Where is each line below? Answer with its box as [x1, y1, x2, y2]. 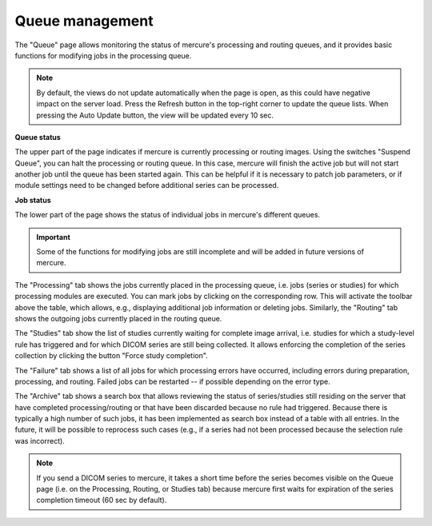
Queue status [14, 132, 62, 141]
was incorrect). [14, 436, 66, 445]
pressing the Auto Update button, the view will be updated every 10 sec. [36, 110, 274, 120]
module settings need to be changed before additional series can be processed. [14, 181, 279, 190]
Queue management [14, 12, 154, 30]
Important [36, 232, 71, 241]
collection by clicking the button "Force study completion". [14, 351, 208, 361]
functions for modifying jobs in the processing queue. [14, 50, 192, 60]
